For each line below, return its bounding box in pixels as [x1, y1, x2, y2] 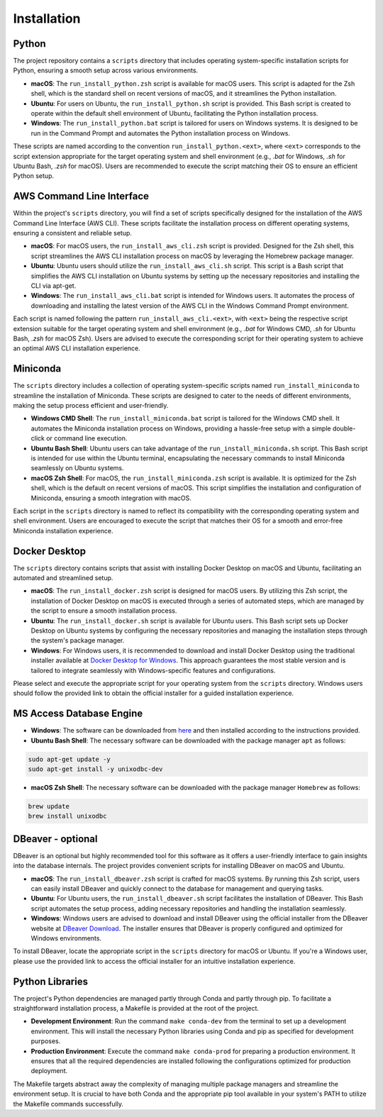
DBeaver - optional [13, 833, 98, 845]
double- [332, 424, 356, 433]
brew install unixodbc [28, 812, 107, 821]
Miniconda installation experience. [13, 526, 113, 535]
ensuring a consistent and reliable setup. [13, 229, 133, 238]
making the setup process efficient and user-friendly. [13, 401, 169, 410]
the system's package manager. [30, 636, 125, 645]
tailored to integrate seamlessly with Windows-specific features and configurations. [30, 666, 276, 674]
